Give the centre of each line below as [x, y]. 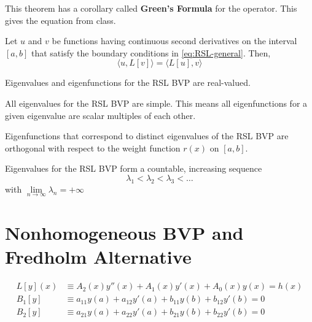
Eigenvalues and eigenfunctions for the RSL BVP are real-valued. [128, 82]
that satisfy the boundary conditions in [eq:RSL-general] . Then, [151, 52]
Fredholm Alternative [98, 257]
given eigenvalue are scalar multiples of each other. [100, 115]
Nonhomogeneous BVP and [124, 233]
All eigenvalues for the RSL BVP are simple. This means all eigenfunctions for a [156, 103]
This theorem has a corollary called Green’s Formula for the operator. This [151, 8]
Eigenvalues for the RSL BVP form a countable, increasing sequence [134, 168]
